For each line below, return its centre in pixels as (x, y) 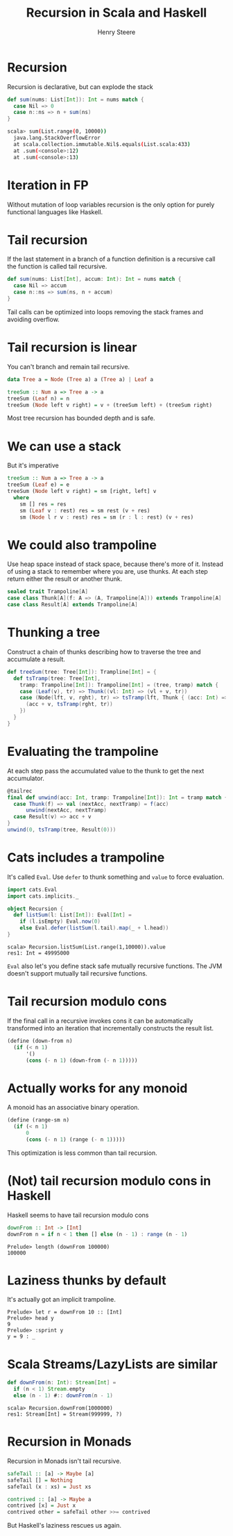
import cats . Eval (32, 889)
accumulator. (26, 778)
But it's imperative (33, 466)
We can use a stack (64, 446)
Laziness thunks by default (87, 1280)
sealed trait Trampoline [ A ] (48, 592)
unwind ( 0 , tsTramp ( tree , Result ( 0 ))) (62, 830)
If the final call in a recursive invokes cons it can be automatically (100, 1021)
